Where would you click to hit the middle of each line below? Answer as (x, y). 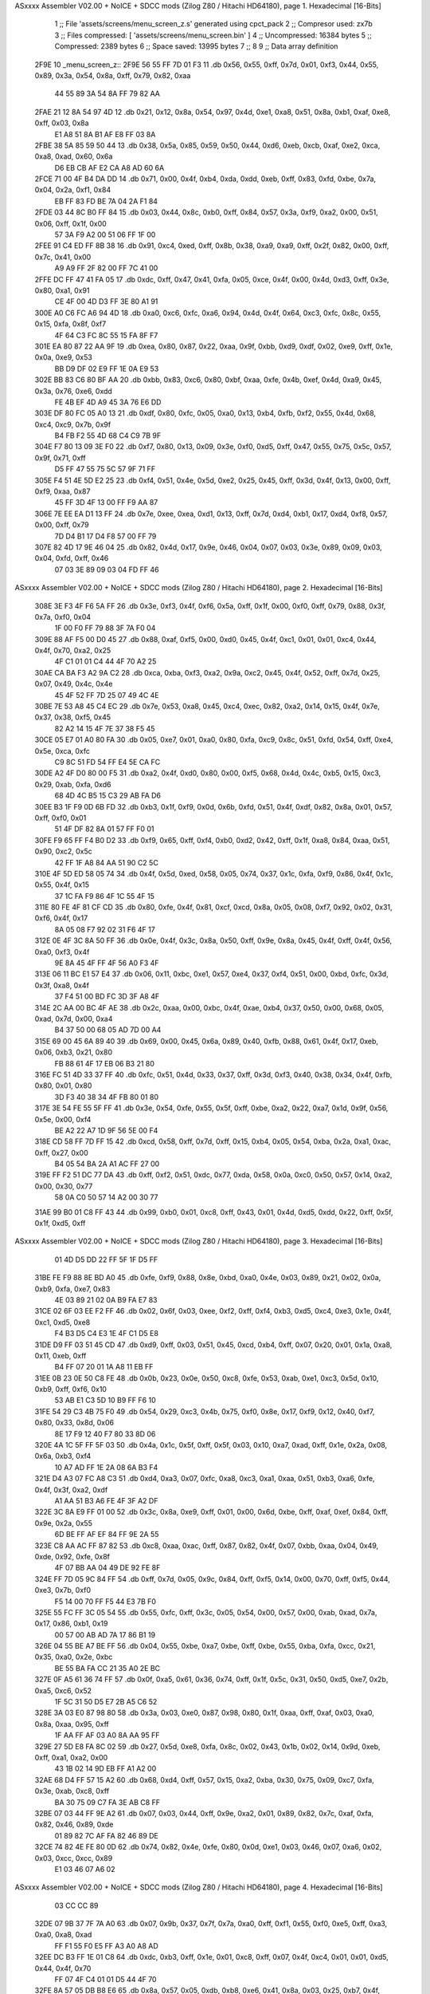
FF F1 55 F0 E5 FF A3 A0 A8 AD (106, 1945)
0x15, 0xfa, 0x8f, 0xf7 (70, 324)
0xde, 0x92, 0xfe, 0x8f (72, 1556)
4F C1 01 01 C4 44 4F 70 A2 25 (106, 661)
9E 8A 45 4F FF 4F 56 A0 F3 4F (107, 963)
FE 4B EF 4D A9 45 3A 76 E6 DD (108, 402)
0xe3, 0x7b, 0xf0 (63, 1590)
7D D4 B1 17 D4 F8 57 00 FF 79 (106, 536)
